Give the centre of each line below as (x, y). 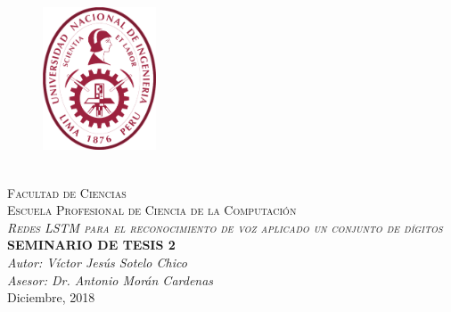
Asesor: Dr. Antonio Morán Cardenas (111, 279)
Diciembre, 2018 (51, 297)
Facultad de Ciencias (67, 192)
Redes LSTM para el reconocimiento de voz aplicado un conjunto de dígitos (225, 227)
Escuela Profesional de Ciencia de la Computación (152, 210)
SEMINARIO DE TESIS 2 (91, 245)
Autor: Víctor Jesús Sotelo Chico (97, 263)
